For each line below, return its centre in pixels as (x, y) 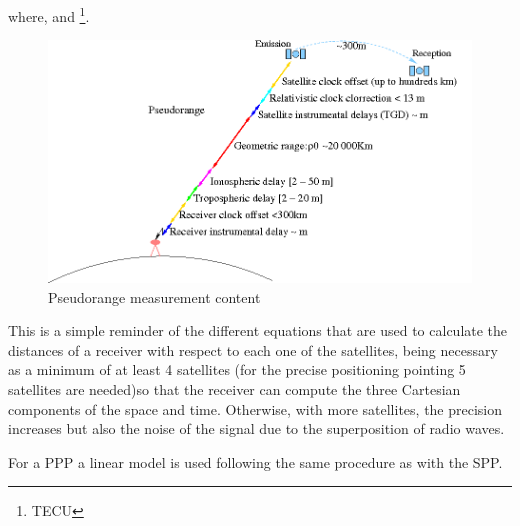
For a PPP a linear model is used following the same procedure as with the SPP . (255, 461)
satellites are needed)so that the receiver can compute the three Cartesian (234, 388)
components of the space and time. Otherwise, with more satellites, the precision (255, 408)
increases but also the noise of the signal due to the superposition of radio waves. (256, 428)
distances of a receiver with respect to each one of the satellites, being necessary (253, 349)
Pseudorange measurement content (154, 296)
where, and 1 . (49, 14)
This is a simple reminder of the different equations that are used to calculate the (258, 330)
